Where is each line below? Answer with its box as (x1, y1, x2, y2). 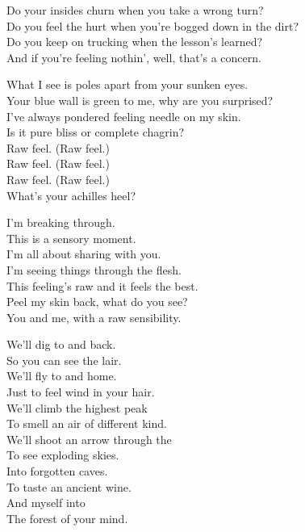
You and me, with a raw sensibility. (6, 308, 182, 325)
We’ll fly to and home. (6, 367, 117, 384)
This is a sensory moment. (6, 229, 136, 246)
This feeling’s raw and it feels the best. (6, 277, 198, 294)
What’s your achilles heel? (6, 186, 136, 203)
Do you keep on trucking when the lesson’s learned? (6, 33, 263, 50)
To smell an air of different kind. (6, 415, 167, 432)
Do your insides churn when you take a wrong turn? (6, 2, 264, 18)
